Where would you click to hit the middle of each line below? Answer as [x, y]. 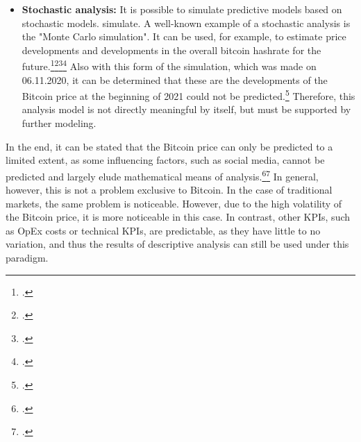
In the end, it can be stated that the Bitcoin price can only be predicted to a [169, 146]
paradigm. [27, 258]
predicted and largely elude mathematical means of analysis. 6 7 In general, [162, 175]
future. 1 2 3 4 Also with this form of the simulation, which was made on [169, 65]
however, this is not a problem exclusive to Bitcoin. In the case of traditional [169, 190]
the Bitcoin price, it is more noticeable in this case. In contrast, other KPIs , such [178, 217]
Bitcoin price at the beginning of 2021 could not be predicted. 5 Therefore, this [188, 95]
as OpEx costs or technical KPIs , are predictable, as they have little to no [163, 230]
